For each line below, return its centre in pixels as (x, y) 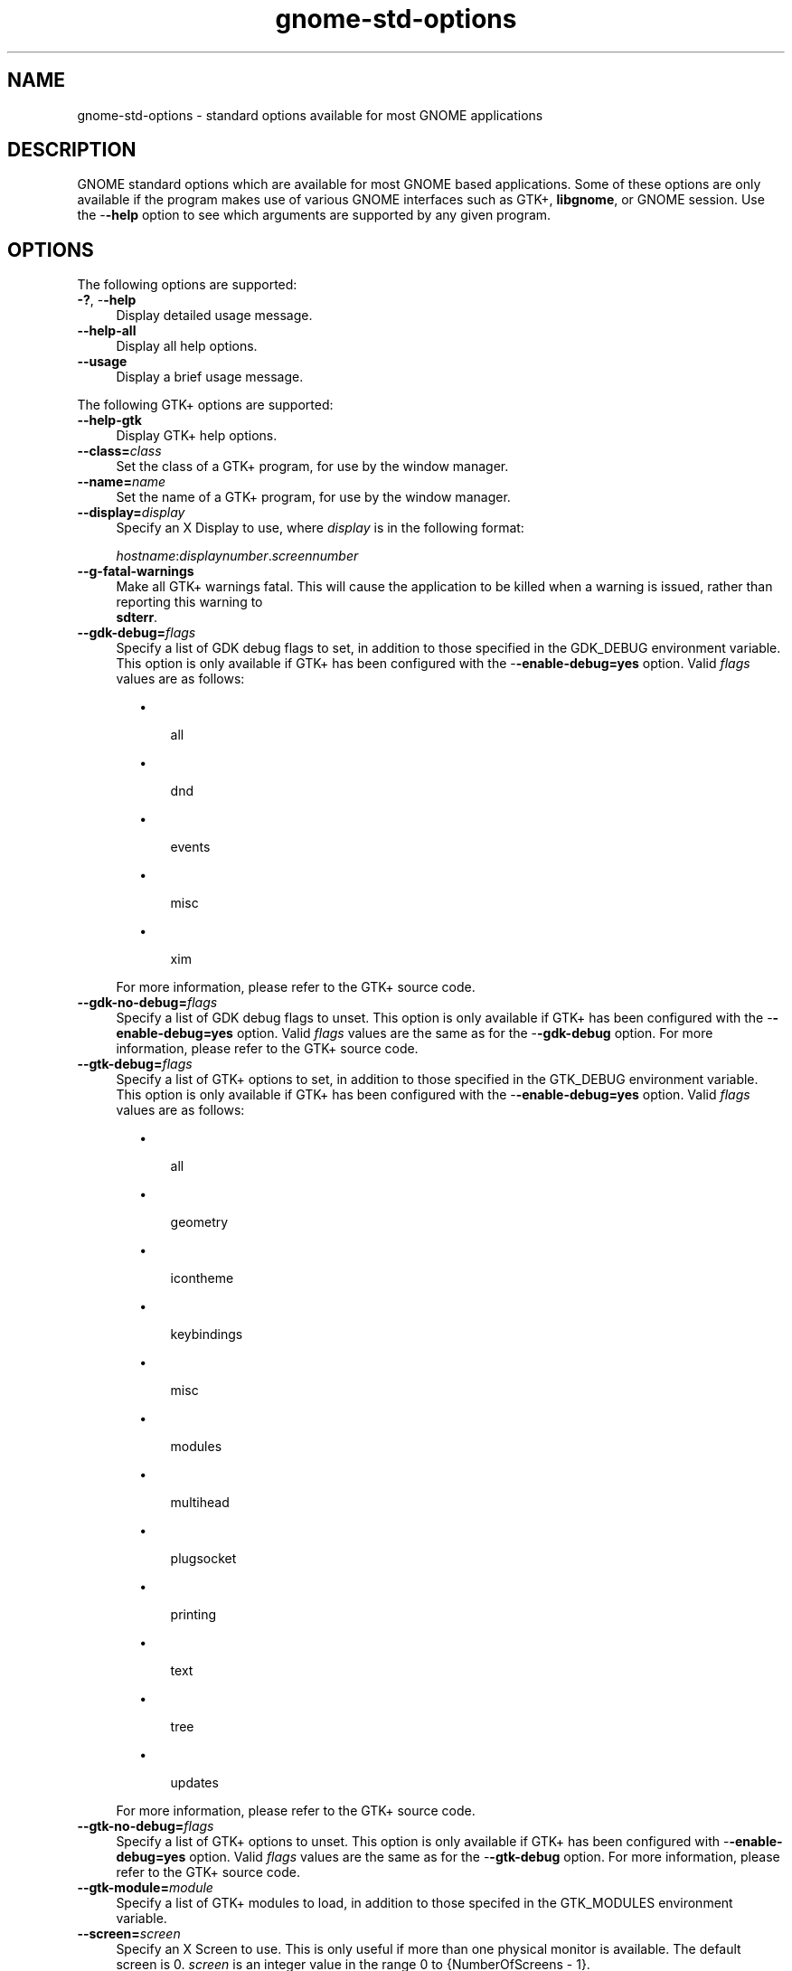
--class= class (119, 451)
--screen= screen (129, 1934)
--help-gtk (109, 420)
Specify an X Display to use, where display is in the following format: (320, 528)
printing (193, 1615)
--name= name (122, 482)
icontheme (202, 1278)
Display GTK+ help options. (197, 436)
